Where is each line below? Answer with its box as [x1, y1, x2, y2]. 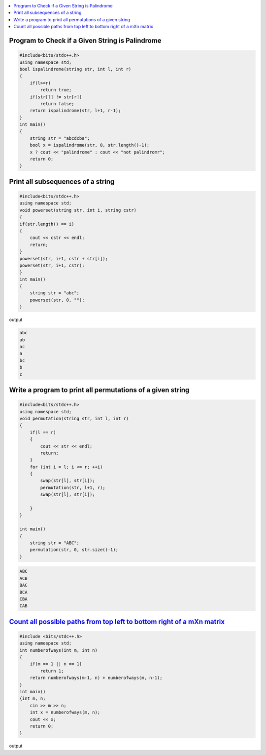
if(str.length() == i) [19, 221, 74, 227]
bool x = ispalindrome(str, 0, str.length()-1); [30, 142, 150, 148]
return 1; [40, 668, 64, 674]
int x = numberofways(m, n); [30, 710, 100, 715]
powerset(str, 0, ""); [30, 297, 85, 303]
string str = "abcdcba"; [30, 135, 90, 141]
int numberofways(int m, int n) [19, 647, 98, 653]
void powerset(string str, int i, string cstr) [19, 207, 136, 213]
